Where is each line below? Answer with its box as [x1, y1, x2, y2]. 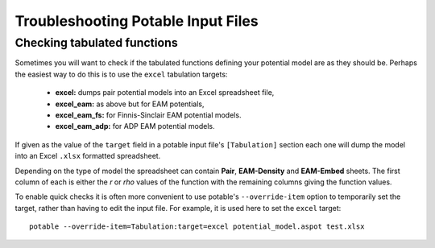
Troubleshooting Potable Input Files [14, 12, 259, 30]
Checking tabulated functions [14, 35, 179, 50]
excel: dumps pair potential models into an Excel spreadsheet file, [55, 88, 275, 97]
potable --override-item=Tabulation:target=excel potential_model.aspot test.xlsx [29, 222, 365, 231]
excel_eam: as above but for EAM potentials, [55, 99, 205, 109]
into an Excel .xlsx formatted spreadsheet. [14, 151, 161, 161]
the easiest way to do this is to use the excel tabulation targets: [14, 69, 228, 79]
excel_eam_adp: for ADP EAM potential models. [55, 122, 215, 131]
